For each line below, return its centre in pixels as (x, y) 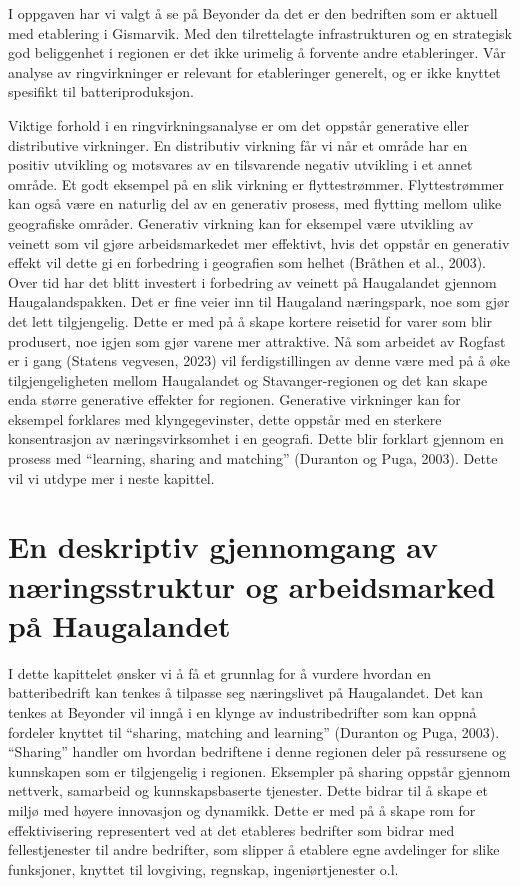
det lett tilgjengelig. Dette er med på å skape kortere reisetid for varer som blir (250, 320)
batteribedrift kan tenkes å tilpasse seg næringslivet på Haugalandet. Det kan (246, 692)
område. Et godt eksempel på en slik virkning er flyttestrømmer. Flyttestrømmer (256, 183)
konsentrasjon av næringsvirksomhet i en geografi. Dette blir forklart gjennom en (256, 438)
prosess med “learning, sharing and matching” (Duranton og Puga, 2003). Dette (253, 458)
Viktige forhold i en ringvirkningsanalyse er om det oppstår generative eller (238, 124)
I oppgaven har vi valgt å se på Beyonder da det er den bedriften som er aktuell (253, 13)
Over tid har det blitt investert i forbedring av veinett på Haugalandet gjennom (252, 281)
